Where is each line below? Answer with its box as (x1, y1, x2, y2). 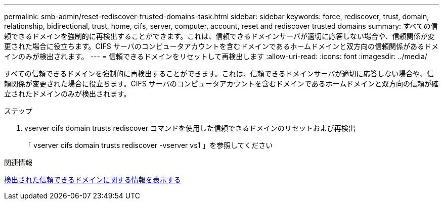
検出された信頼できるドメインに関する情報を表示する (4, 175, 181, 184)
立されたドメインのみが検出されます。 (4, 89, 131, 98)
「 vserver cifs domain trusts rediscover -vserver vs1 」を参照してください (24, 141, 273, 149)
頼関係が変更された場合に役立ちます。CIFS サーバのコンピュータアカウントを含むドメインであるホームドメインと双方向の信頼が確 (4, 79, 439, 88)
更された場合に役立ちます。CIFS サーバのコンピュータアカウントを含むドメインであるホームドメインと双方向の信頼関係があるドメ (4, 42, 439, 50)
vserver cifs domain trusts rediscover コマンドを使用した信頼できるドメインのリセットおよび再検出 (24, 124, 356, 132)
